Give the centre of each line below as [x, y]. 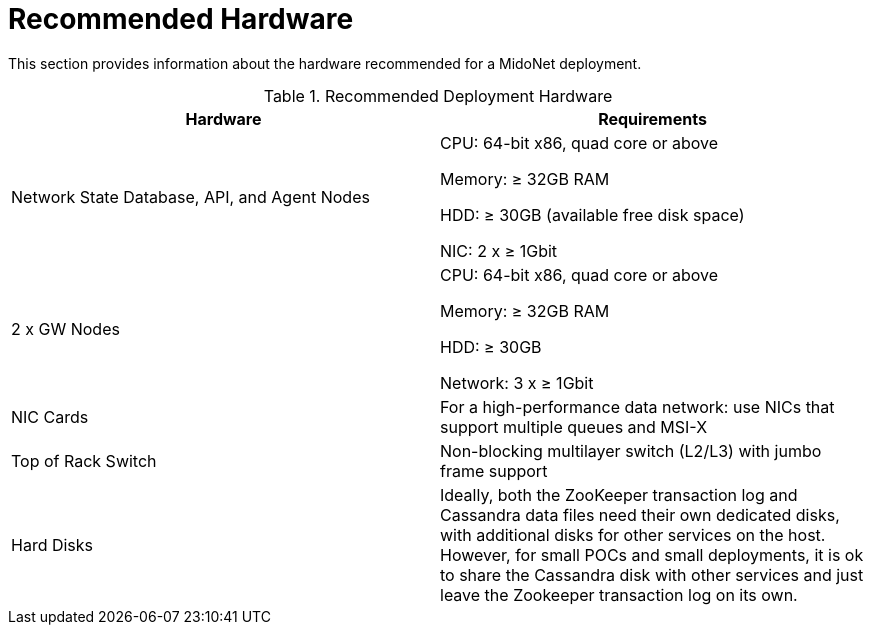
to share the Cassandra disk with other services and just [652, 574]
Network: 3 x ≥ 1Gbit [517, 382]
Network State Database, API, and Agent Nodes [190, 196]
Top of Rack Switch [84, 460]
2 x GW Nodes [65, 328]
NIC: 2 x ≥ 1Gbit [499, 250]
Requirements [652, 118]
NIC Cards [50, 416]
